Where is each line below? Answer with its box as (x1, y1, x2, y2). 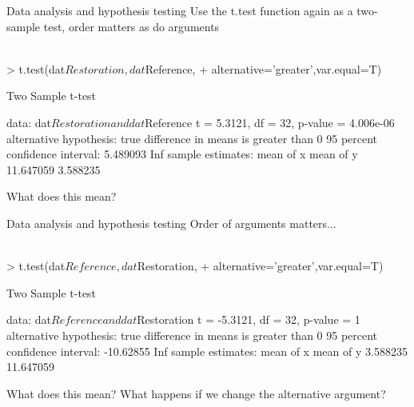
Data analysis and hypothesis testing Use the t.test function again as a (6, 2, 353, 18)
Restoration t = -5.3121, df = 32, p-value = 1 (137, 311, 360, 328)
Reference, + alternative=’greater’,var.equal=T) (145, 60, 382, 77)
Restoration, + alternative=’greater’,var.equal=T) (137, 257, 384, 274)
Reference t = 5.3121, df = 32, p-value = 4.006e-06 (145, 114, 395, 130)
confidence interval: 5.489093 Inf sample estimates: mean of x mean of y (6, 146, 358, 162)
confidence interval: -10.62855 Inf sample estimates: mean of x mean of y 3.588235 (6, 342, 408, 359)
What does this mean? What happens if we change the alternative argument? (6, 385, 386, 401)
